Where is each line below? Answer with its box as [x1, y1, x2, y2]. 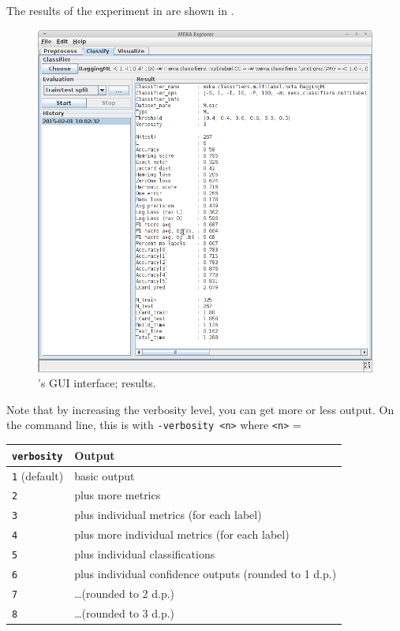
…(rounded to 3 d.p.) [74, 604, 175, 621]
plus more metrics [74, 487, 161, 503]
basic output [74, 467, 135, 484]
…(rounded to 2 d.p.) [74, 584, 175, 601]
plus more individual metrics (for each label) [74, 526, 290, 543]
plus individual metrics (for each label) [74, 506, 262, 523]
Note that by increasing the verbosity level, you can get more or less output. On [6, 401, 394, 417]
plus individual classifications [74, 546, 215, 562]
